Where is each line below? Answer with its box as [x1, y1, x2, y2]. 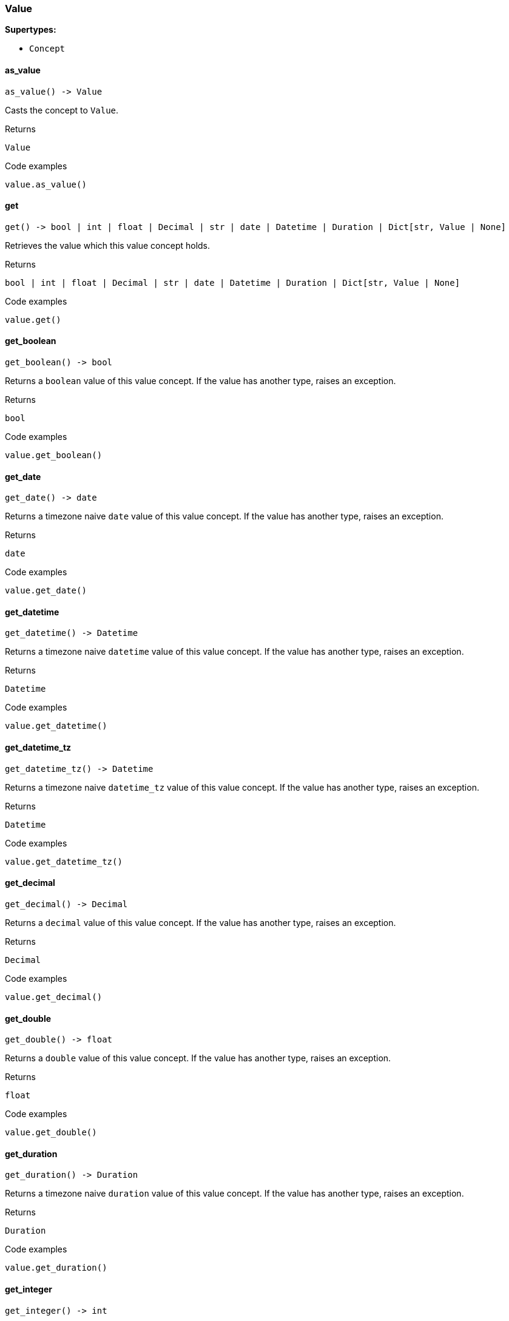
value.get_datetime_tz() [5, 856, 123, 867]
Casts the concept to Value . [5, 104, 119, 115]
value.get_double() [5, 1127, 97, 1138]
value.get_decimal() [5, 992, 103, 1002]
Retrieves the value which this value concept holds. [5, 240, 211, 251]
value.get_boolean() [5, 450, 103, 461]
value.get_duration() [5, 1263, 107, 1273]
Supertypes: [5, 24, 56, 35]
